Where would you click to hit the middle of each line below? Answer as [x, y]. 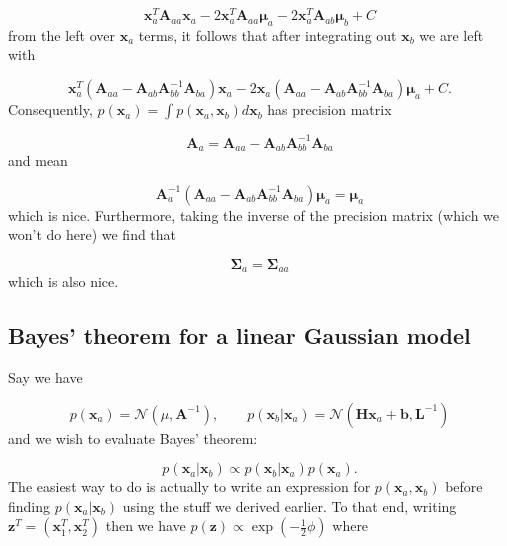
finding [29, 505]
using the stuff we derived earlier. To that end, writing [289, 505]
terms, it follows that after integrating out [267, 34]
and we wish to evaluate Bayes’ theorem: [133, 437]
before [464, 486]
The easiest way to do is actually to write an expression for [189, 486]
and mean [38, 160]
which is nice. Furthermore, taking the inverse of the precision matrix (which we [254, 214]
